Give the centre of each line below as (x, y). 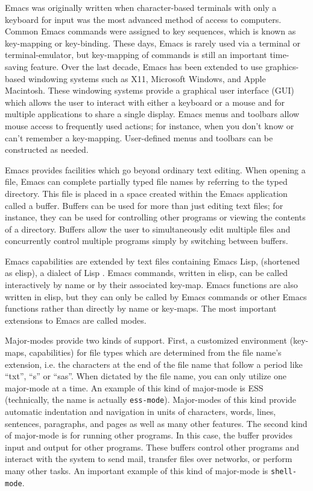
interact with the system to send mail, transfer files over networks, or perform (149, 459)
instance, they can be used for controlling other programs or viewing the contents (155, 217)
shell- (284, 472)
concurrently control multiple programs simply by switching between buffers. (147, 241)
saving (17, 66)
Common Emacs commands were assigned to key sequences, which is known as (150, 31)
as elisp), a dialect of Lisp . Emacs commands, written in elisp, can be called (147, 273)
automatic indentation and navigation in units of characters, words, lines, (141, 412)
